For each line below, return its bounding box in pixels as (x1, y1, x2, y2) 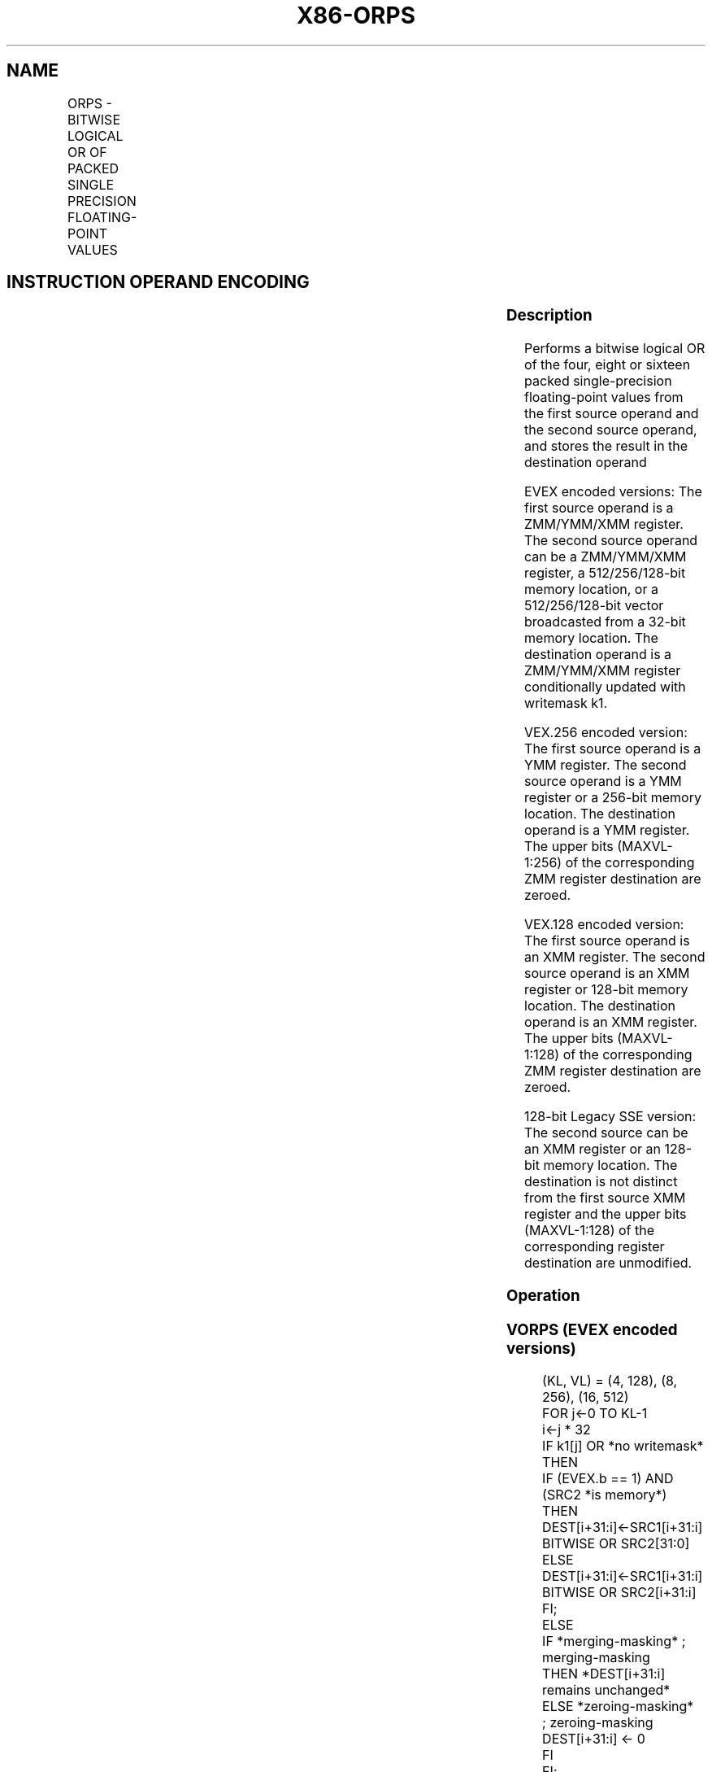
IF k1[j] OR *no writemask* (542, 1438, 704, 1455)
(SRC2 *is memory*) (542, 1486, 667, 1504)
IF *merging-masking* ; (542, 1633, 686, 1650)
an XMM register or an (524, 1141, 662, 1158)
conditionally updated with (524, 679, 686, 696)
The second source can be (524, 1124, 688, 1141)
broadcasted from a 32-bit (524, 613, 686, 631)
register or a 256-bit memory (524, 789, 701, 806)
